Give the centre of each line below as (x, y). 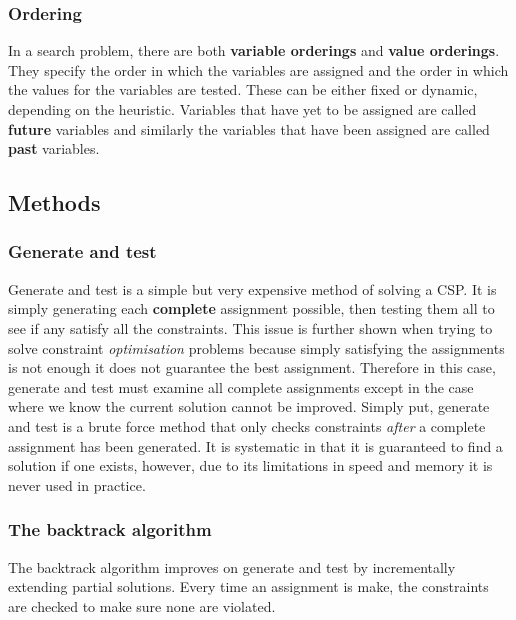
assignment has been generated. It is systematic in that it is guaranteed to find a (255, 445)
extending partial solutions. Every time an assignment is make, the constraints (248, 586)
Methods (54, 202)
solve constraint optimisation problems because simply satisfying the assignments (256, 347)
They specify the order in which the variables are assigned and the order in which (258, 69)
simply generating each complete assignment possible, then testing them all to (251, 308)
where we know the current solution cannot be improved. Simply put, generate (249, 406)
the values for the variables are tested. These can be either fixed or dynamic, (243, 89)
